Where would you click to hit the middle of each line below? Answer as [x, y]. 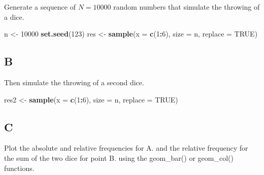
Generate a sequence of [40, 7]
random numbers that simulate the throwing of [187, 7]
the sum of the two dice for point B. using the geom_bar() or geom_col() [119, 157]
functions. [19, 168]
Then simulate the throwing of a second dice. [74, 82]
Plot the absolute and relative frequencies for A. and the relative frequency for [126, 148]
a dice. [14, 16]
